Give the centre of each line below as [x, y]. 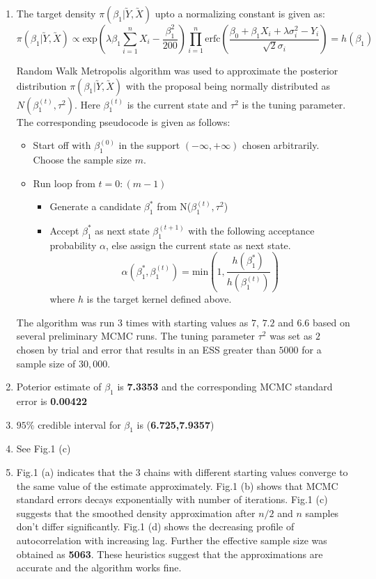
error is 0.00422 [52, 401]
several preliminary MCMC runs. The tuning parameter [136, 336]
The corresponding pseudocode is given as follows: [123, 121]
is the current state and [177, 104]
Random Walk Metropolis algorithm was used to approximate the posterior [177, 70]
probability [73, 245]
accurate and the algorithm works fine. [99, 568]
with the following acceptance [251, 230]
